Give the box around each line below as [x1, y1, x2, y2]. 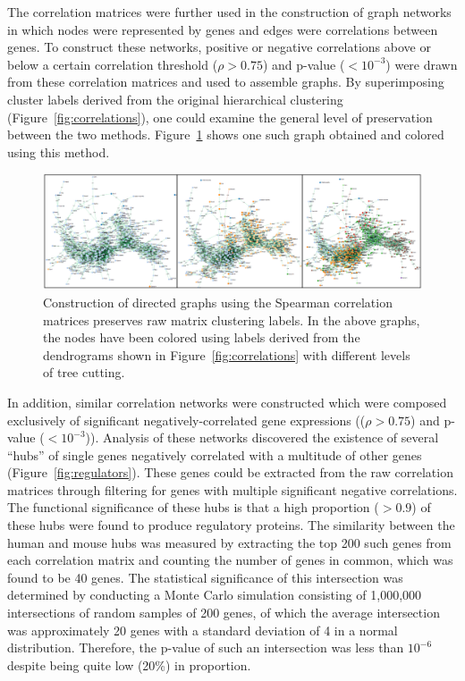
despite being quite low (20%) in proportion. [7, 655, 251, 674]
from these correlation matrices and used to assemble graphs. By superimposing [7, 72, 444, 91]
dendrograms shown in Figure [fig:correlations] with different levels [43, 345, 410, 364]
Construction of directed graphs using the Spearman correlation [43, 292, 393, 311]
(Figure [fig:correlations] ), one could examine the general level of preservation [7, 107, 433, 126]
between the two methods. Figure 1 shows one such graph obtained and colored [7, 125, 444, 144]
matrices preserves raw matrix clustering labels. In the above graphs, [43, 310, 420, 329]
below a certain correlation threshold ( [7, 55, 218, 73]
